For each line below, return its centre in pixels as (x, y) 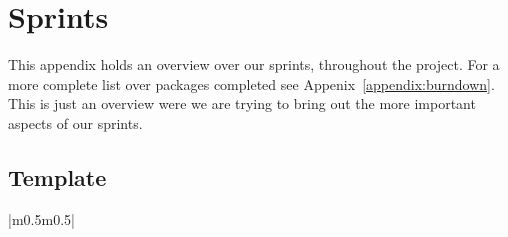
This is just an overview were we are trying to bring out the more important (242, 103)
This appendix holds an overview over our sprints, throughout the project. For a (254, 64)
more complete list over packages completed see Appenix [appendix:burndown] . (251, 83)
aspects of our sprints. (75, 122)
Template (57, 176)
